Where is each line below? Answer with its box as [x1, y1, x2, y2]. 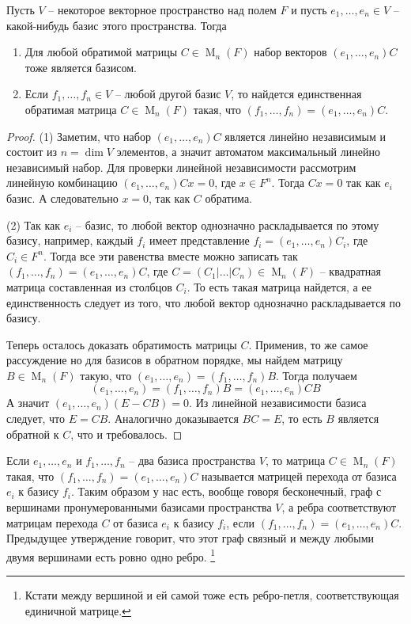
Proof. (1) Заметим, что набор [6, 127, 151, 144]
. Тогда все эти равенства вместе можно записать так [43, 247, 298, 264]
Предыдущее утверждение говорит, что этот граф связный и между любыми [6, 530, 375, 546]
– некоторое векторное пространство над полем [48, 2, 277, 17]
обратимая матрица [25, 101, 117, 117]
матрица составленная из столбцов [6, 278, 172, 295]
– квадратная [319, 263, 382, 280]
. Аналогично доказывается [107, 410, 239, 427]
